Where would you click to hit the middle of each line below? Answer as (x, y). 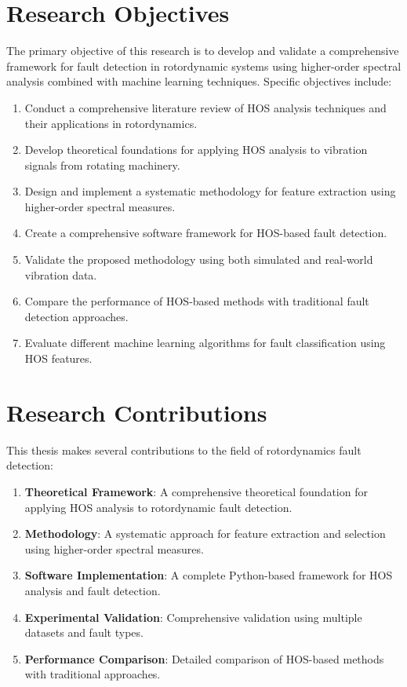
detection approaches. (76, 316)
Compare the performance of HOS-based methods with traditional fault (197, 301)
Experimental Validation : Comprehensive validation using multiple (193, 617)
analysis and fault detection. (93, 590)
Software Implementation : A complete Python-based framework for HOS (209, 575)
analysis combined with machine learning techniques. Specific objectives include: (199, 81)
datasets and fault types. (84, 632)
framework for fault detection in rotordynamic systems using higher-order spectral (204, 66)
